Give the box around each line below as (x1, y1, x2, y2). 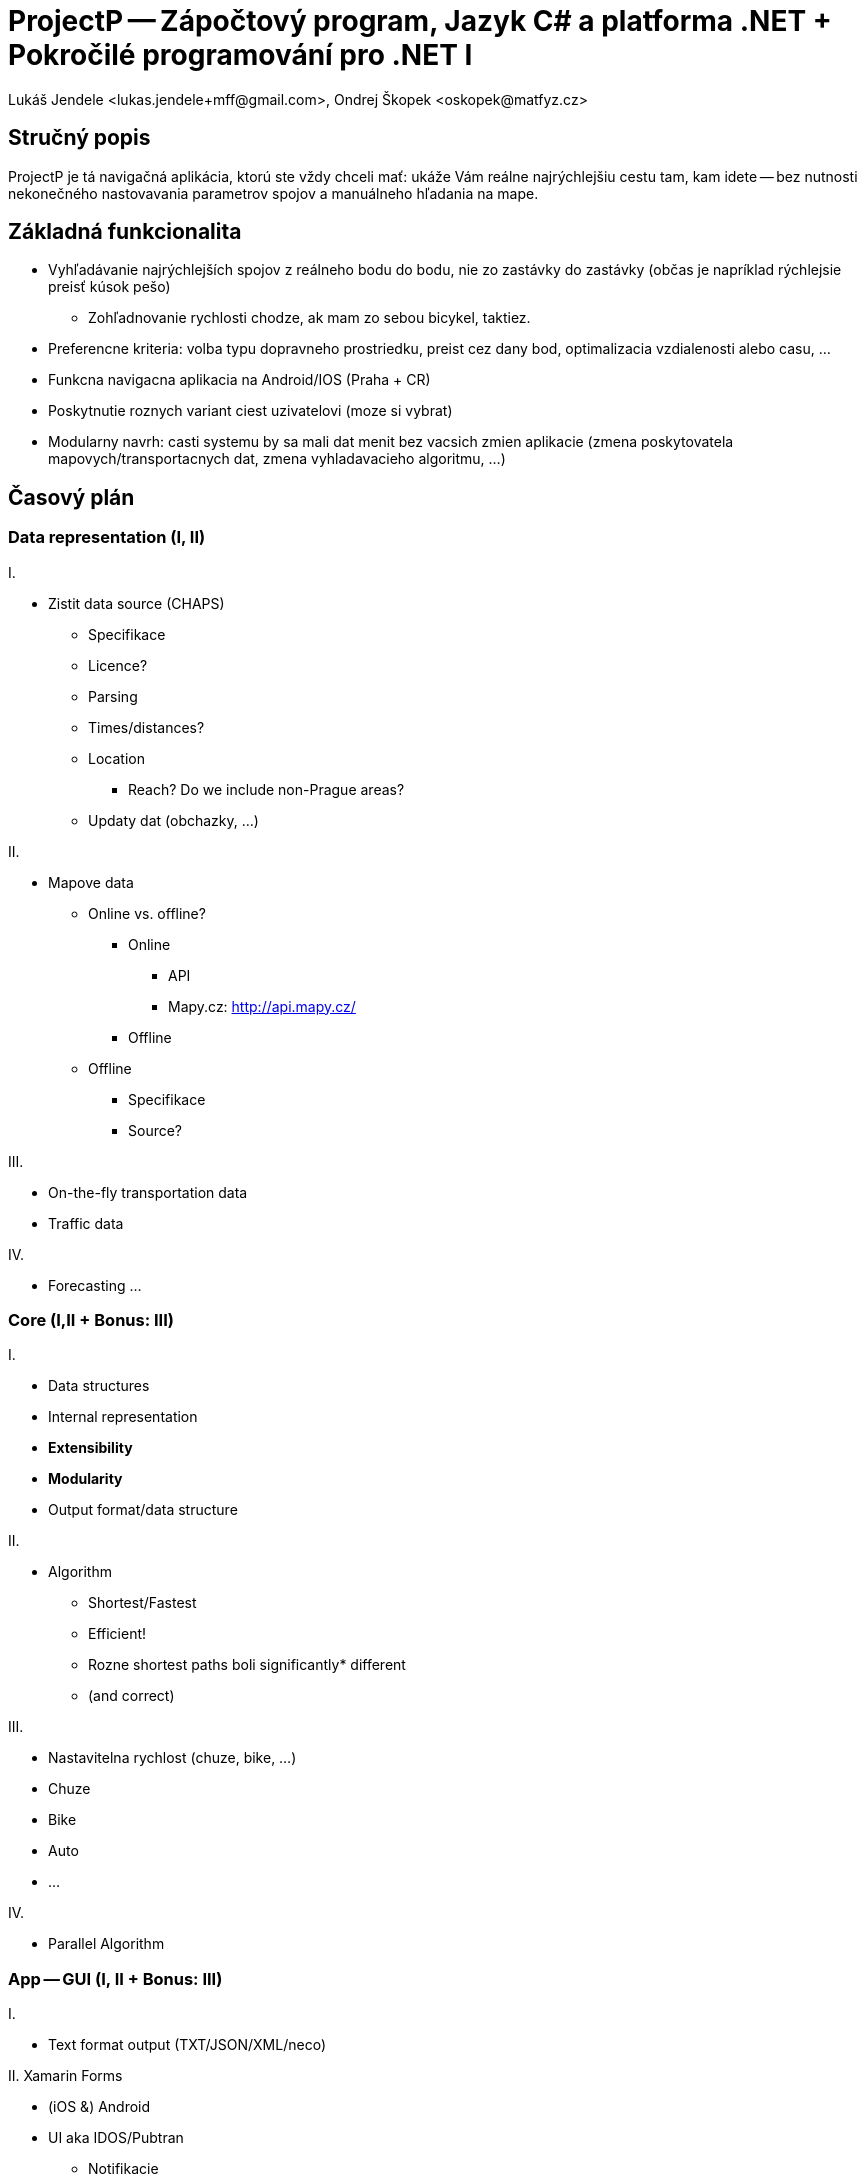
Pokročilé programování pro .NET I (8, 38, 473, 72)
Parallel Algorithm (48, 1935, 165, 1953)
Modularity (48, 1470, 123, 1488)
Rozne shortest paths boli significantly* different (88, 1656, 406, 1674)
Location (88, 749, 145, 767)
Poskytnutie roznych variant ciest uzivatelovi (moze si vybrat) (48, 402, 453, 420)
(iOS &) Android (48, 2098, 151, 2116)
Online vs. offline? (88, 904, 206, 922)
